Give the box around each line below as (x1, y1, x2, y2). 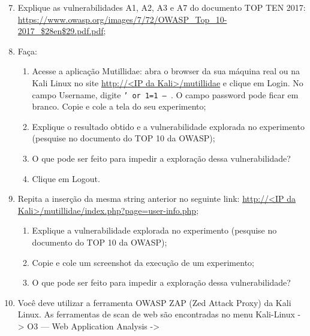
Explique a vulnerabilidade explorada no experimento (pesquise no (32, 224, 277, 237)
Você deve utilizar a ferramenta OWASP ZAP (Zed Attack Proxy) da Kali (17, 296, 291, 308)
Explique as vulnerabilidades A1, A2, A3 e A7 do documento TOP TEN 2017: (17, 1, 306, 13)
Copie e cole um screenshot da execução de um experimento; (32, 256, 254, 268)
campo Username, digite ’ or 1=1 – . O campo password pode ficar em (32, 88, 299, 101)
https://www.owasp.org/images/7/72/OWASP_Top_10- (17, 13, 227, 25)
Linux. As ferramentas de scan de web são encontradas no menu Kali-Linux (17, 308, 295, 320)
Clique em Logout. (32, 172, 100, 184)
